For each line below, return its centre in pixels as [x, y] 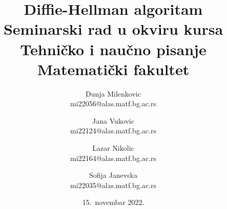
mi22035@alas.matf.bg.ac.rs [113, 185]
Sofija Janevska [113, 175]
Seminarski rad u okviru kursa [113, 29]
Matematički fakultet [113, 69]
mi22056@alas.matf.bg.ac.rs [113, 103]
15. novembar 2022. [113, 202]
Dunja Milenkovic [113, 93]
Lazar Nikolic [113, 148]
